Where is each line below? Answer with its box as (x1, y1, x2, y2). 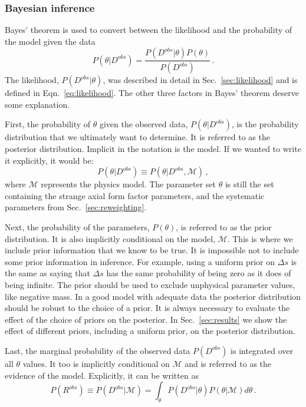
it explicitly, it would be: (5, 154, 94, 166)
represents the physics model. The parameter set (41, 178, 216, 190)
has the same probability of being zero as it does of (106, 267, 291, 279)
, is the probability (231, 118, 299, 130)
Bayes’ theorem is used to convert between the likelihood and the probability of (5, 24, 292, 36)
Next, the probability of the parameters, (5, 221, 150, 233)
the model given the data (5, 35, 96, 47)
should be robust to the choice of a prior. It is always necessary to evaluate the (5, 302, 290, 314)
